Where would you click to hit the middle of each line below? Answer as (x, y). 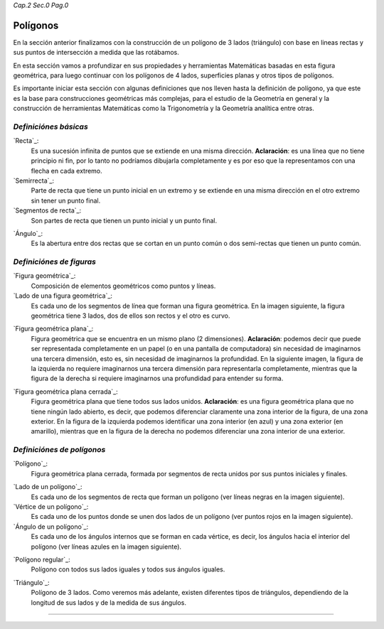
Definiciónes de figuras (54, 262)
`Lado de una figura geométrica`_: (63, 296)
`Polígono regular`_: (42, 559)
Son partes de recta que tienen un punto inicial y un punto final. (124, 220)
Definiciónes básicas (50, 127)
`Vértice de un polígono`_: (51, 507)
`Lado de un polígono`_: (48, 487)
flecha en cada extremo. (66, 171)
